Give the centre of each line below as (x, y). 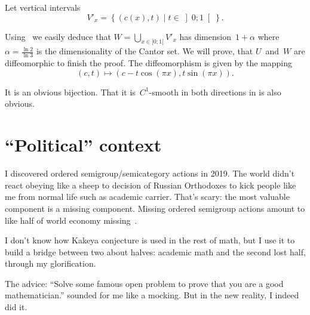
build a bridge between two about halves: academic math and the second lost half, (155, 251)
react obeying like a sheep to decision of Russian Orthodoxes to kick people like (151, 185)
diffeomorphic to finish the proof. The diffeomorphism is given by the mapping (149, 63)
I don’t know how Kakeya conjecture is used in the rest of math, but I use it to (150, 240)
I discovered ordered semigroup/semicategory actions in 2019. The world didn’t (150, 173)
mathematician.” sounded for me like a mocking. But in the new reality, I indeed (152, 295)
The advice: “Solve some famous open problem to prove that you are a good (144, 283)
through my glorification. (50, 263)
